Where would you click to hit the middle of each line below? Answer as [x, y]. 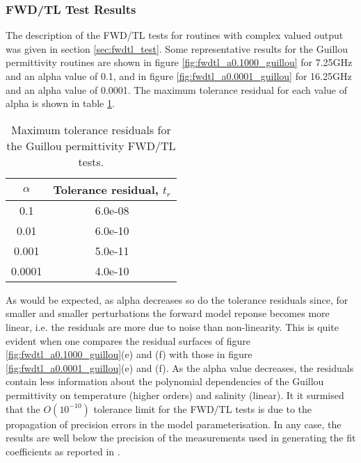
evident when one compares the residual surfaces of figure [128, 340]
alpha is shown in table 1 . [60, 103]
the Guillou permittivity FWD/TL [91, 145]
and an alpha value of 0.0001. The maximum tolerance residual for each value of [176, 89]
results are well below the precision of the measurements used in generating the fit [181, 438]
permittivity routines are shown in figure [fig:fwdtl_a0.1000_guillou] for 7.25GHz [179, 62]
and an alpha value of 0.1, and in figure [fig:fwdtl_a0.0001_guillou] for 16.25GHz [179, 76]
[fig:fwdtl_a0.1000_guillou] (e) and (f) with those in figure [129, 354]
